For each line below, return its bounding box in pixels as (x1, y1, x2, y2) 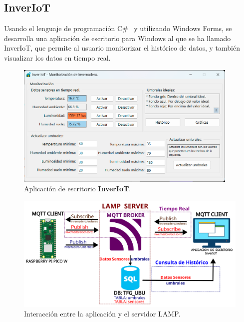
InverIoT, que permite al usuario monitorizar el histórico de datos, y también (4, 43, 240, 53)
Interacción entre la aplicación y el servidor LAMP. (24, 308, 181, 319)
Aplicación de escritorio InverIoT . (24, 183, 131, 194)
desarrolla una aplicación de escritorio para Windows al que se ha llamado (4, 33, 231, 43)
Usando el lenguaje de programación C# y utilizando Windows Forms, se (4, 23, 232, 34)
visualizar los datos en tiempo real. (4, 52, 111, 63)
